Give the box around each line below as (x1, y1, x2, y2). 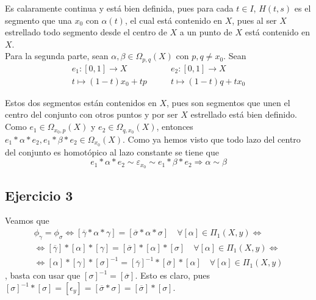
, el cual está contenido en (124, 13, 223, 26)
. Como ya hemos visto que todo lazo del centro (123, 132, 301, 145)
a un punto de (179, 26, 232, 38)
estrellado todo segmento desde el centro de (5, 26, 167, 38)
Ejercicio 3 (5, 185, 73, 204)
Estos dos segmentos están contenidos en (5, 96, 157, 109)
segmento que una (5, 13, 72, 26)
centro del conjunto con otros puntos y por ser (5, 108, 178, 121)
